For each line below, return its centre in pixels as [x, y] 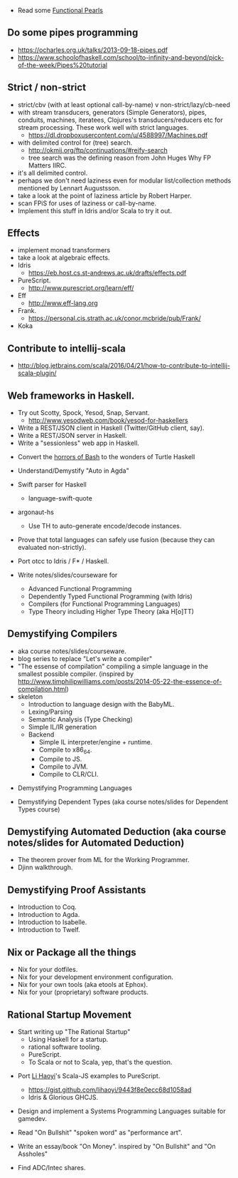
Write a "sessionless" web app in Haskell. [79, 443]
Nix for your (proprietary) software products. [83, 992]
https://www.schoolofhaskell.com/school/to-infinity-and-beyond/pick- [121, 57]
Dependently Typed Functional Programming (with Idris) [110, 596]
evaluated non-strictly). [52, 548]
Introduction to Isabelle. [52, 922]
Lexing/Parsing [50, 712]
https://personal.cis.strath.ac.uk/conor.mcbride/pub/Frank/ [114, 318]
